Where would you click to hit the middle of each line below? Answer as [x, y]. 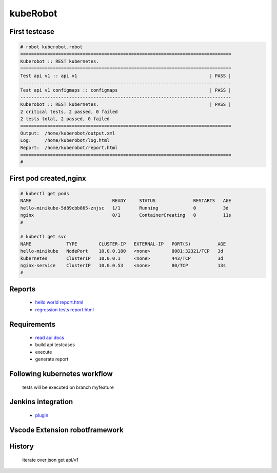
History [22, 446]
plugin [42, 415]
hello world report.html [59, 302]
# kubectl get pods [45, 193]
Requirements [33, 324]
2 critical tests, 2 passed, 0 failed [69, 111]
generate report [52, 359]
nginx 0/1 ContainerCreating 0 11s [126, 215]
